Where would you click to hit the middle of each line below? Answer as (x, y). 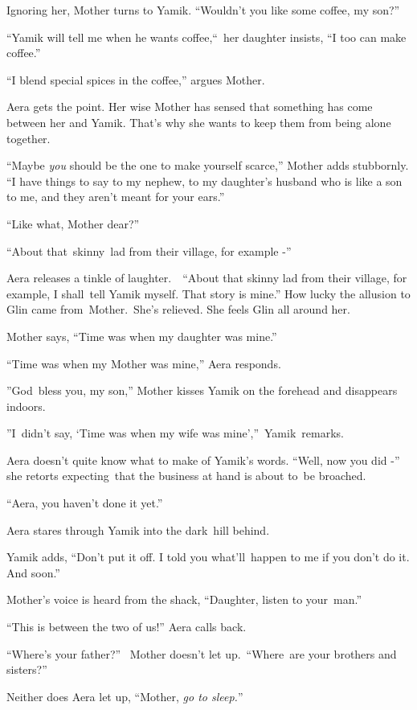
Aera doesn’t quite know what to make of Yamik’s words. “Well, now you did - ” (203, 460)
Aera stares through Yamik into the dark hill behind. (138, 529)
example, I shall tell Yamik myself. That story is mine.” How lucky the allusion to (208, 293)
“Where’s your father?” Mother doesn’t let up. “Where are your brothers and (202, 653)
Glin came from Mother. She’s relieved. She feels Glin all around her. (178, 309)
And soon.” (33, 572)
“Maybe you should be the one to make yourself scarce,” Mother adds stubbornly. (208, 165)
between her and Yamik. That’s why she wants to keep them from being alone (199, 122)
